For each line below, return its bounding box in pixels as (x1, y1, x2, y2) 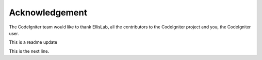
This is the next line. (9, 48, 49, 54)
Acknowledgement (9, 7, 87, 18)
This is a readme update (9, 39, 58, 45)
